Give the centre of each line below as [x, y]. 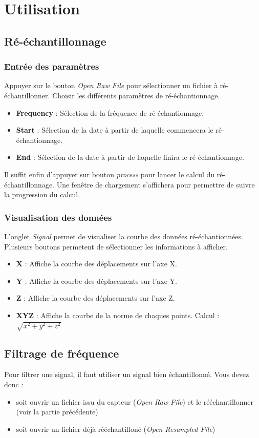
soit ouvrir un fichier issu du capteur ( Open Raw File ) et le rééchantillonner [135, 401]
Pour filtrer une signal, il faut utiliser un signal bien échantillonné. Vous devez [127, 374]
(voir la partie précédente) [57, 412]
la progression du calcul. [42, 194]
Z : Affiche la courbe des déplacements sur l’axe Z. [95, 298]
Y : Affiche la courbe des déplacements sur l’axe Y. [97, 280]
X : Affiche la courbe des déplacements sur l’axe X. [97, 264]
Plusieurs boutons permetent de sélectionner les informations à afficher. [116, 246]
